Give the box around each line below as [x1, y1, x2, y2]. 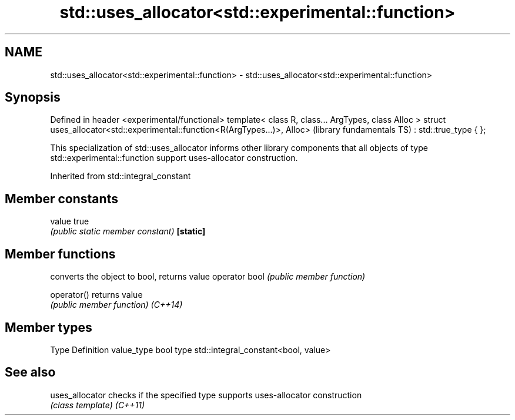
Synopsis [5, 90, 61, 105]
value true [50, 216, 89, 227]
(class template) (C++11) [50, 399, 145, 410]
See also [5, 365, 56, 380]
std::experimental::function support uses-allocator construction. [50, 153, 298, 163]
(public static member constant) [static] [50, 226, 206, 237]
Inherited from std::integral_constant [50, 171, 191, 182]
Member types [5, 320, 92, 335]
